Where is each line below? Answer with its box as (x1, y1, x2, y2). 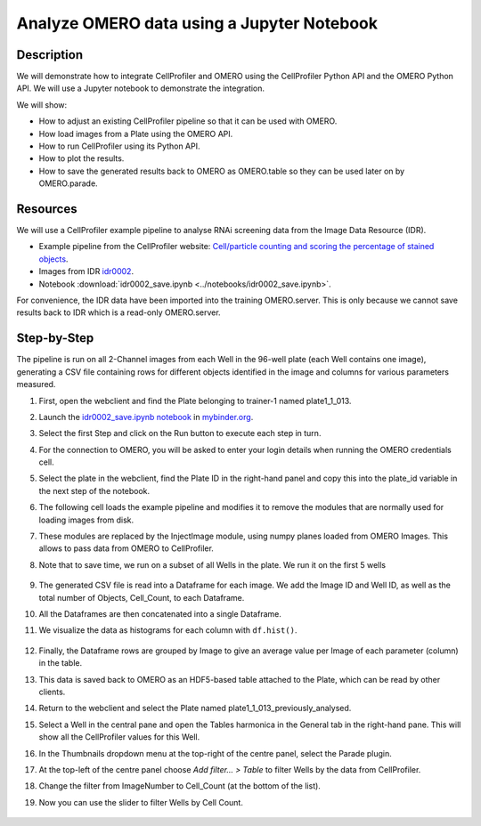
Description (16, 47, 84, 62)
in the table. (38, 658, 83, 668)
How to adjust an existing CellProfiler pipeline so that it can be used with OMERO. (38, 116, 338, 126)
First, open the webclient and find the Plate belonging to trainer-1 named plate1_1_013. (38, 395, 352, 406)
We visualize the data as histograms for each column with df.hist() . (38, 625, 298, 636)
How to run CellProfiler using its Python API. (38, 141, 200, 151)
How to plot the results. (38, 153, 125, 164)
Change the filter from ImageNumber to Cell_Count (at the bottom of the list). (38, 781, 321, 791)
